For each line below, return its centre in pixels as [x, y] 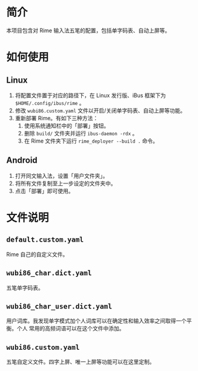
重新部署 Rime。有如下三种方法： [57, 118]
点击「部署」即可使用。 [44, 191]
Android [22, 161]
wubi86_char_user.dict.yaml [59, 306]
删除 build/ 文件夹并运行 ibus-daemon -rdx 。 [81, 133]
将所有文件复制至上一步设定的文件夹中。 [65, 183]
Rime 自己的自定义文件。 [37, 254]
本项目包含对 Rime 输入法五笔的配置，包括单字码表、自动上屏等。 [88, 30]
